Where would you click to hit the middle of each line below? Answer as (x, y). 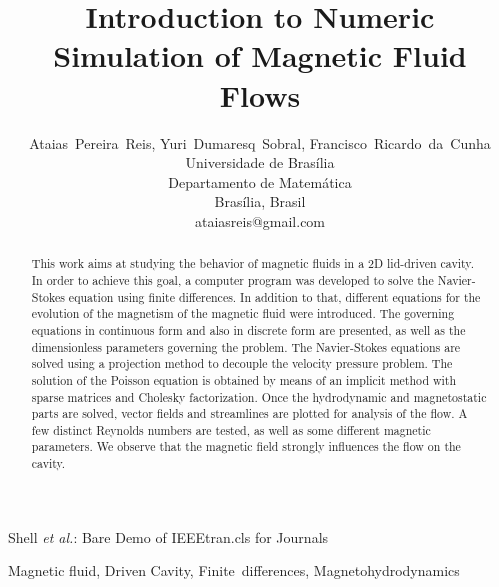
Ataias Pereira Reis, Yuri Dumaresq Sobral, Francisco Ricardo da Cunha (260, 142)
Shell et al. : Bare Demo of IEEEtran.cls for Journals (168, 536)
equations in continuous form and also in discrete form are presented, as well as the (248, 329)
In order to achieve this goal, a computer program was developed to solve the (232, 279)
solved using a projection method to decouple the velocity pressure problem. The (242, 363)
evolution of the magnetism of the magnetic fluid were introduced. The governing (243, 313)
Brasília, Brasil (260, 201)
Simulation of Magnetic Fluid (260, 55)
